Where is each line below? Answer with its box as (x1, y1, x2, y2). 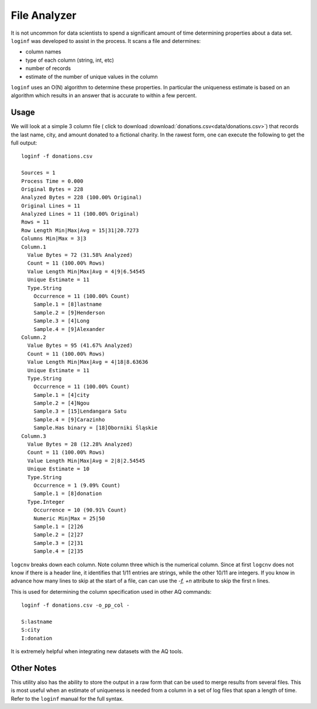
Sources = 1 (21, 169, 56, 176)
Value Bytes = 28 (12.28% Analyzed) (27, 441, 133, 448)
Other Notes (11, 663, 57, 673)
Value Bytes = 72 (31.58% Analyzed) (27, 252, 133, 259)
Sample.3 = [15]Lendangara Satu (33, 408, 127, 414)
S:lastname (21, 618, 53, 625)
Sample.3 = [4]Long (33, 317, 90, 325)
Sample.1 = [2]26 (33, 523, 83, 530)
